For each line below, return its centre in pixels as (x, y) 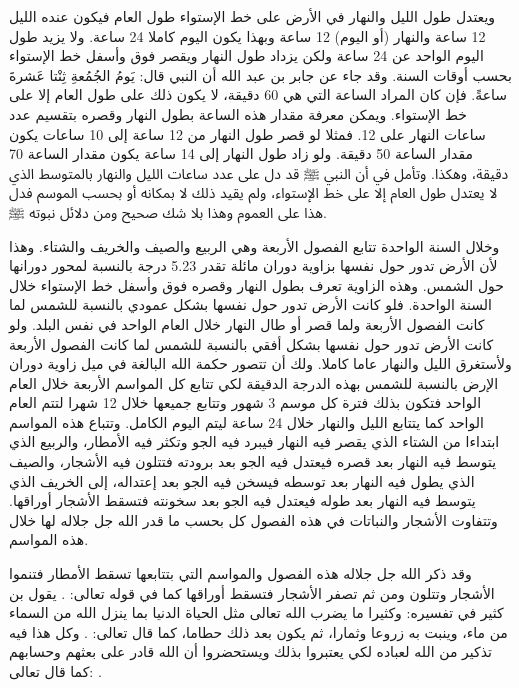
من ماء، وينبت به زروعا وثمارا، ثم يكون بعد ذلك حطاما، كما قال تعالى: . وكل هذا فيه (258, 631)
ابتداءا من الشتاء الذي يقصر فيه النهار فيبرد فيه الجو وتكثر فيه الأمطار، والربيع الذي (254, 441)
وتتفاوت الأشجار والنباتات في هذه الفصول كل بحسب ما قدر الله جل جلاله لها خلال (253, 519)
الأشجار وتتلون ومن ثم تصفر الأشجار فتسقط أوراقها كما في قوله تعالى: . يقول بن (252, 592)
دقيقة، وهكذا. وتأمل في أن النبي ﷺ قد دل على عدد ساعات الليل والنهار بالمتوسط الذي (259, 172)
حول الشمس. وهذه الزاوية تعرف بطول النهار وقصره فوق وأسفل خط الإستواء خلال (256, 284)
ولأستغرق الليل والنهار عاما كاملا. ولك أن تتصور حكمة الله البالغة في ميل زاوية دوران (260, 363)
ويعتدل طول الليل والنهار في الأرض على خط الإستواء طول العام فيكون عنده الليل (252, 16)
